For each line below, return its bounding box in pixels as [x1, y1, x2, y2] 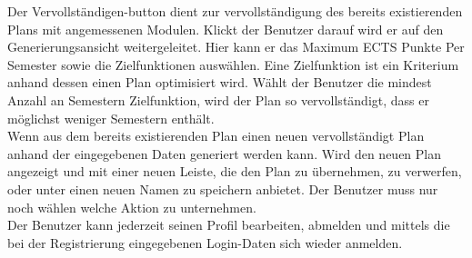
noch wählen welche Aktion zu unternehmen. [7, 197, 256, 216]
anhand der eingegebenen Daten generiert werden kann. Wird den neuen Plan [7, 144, 442, 163]
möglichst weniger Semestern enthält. [7, 108, 215, 127]
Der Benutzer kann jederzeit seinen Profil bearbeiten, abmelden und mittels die [7, 215, 450, 234]
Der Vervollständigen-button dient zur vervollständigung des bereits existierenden [7, 2, 463, 20]
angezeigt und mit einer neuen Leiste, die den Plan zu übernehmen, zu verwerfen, [7, 162, 462, 181]
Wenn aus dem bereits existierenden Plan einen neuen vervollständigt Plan [7, 126, 425, 145]
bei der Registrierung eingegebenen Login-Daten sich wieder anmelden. [7, 233, 403, 252]
